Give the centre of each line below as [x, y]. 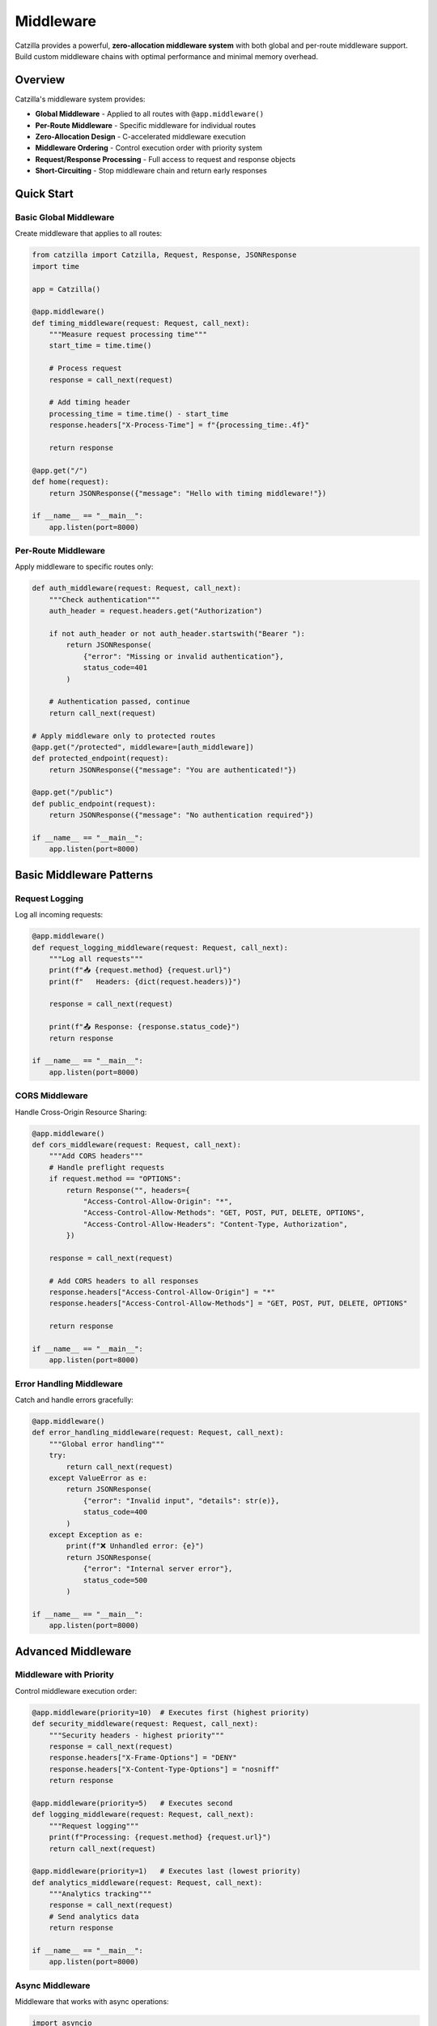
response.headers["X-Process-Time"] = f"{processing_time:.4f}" [179, 425]
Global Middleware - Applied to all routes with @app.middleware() [150, 114]
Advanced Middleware [73, 1651]
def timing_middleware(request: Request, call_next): [141, 323]
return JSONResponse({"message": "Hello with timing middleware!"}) [188, 493]
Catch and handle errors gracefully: [74, 1400]
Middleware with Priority [65, 1675]
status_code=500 [115, 1580]
